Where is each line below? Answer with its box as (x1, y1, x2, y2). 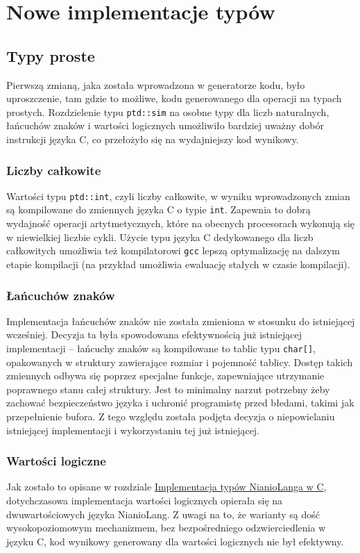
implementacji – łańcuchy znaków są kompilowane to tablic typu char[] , (6, 340, 316, 355)
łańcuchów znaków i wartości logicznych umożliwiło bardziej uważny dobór (6, 118, 324, 133)
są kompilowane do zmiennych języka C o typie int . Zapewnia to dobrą (6, 202, 311, 217)
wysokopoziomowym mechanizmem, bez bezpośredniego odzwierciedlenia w (6, 520, 326, 535)
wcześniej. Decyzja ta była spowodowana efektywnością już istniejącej (6, 327, 302, 342)
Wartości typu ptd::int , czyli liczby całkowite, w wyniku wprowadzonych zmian (6, 188, 350, 203)
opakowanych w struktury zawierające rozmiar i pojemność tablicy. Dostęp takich (6, 354, 353, 369)
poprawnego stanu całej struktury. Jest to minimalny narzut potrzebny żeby (6, 381, 330, 396)
